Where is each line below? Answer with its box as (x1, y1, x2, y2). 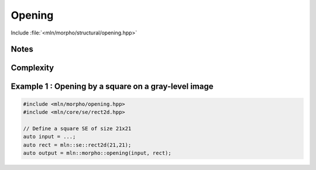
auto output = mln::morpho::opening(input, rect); (23, 150, 172, 156)
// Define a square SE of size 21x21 (23, 125, 132, 131)
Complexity (11, 63, 54, 73)
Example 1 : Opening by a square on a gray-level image (11, 82, 214, 92)
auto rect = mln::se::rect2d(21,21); (23, 141, 132, 148)
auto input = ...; (23, 133, 76, 140)
